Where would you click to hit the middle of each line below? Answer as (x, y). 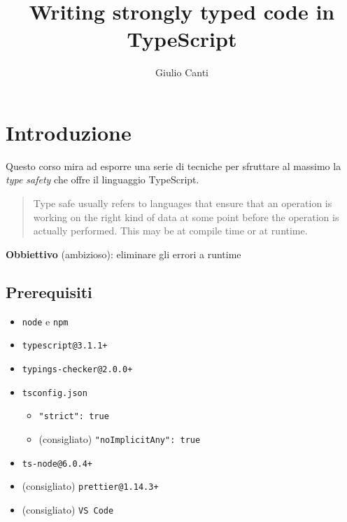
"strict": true (74, 417)
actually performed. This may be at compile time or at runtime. (170, 231)
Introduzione (69, 132)
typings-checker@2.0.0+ (77, 369)
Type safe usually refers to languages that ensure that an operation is (183, 203)
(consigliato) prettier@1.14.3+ (90, 486)
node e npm (45, 321)
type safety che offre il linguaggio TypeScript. (102, 179)
